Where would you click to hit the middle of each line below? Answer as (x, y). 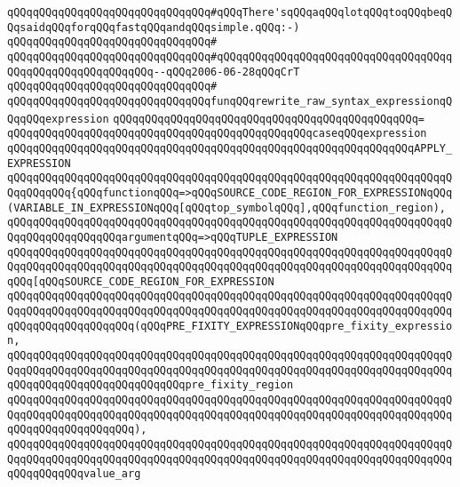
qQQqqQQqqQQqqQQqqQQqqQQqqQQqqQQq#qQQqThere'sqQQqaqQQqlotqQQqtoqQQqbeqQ (230, 12)
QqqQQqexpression (58, 119)
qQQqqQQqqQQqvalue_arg (74, 474)
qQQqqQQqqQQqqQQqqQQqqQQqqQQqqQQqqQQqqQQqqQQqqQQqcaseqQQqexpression (217, 134)
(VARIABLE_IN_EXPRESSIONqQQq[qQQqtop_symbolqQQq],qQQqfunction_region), (226, 208)
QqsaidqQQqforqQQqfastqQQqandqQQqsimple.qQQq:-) (154, 27)
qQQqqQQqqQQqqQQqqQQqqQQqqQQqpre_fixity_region (151, 385)
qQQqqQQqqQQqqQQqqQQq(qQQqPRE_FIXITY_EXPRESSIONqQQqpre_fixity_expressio (230, 326)
